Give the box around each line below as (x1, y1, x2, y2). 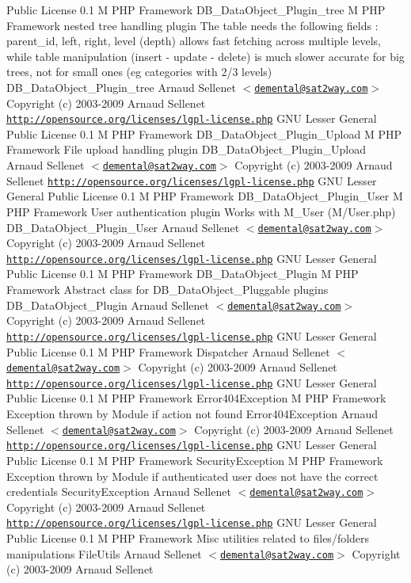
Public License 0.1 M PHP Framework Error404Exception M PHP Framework (6, 390, 386, 406)
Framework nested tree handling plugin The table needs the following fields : (6, 17, 379, 33)
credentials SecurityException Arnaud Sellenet (6, 483, 231, 500)
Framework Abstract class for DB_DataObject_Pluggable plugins (6, 281, 329, 298)
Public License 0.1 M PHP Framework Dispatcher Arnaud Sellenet (6, 343, 330, 360)
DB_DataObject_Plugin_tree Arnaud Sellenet (6, 78, 236, 95)
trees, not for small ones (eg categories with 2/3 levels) (6, 63, 272, 80)
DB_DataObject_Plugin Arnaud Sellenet (6, 296, 209, 313)
